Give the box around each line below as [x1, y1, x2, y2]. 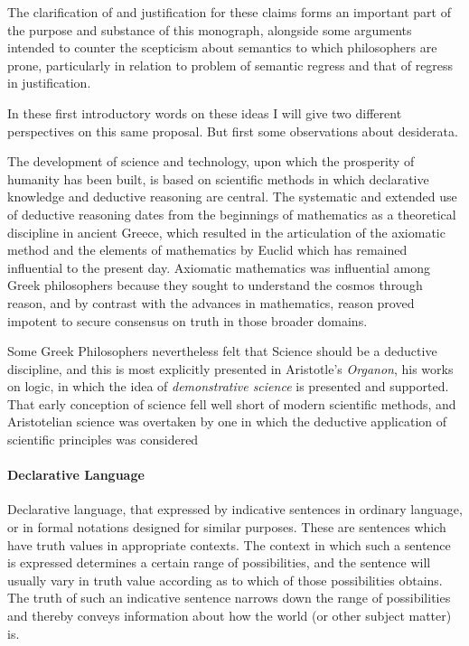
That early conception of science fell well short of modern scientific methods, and [7, 394, 456, 413]
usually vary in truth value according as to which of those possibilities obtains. [7, 570, 443, 589]
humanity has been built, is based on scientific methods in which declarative [7, 169, 429, 188]
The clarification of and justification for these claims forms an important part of [7, 3, 451, 21]
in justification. [7, 73, 91, 92]
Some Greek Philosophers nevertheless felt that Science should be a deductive [7, 342, 437, 360]
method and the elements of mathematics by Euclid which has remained [7, 240, 408, 259]
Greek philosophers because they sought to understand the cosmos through [7, 276, 423, 295]
